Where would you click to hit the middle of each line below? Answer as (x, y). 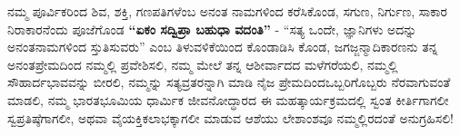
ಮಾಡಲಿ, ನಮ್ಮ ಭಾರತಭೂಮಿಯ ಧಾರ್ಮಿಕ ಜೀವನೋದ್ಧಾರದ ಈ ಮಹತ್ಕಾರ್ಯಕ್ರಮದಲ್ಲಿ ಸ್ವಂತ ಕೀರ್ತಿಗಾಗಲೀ (228, 99)
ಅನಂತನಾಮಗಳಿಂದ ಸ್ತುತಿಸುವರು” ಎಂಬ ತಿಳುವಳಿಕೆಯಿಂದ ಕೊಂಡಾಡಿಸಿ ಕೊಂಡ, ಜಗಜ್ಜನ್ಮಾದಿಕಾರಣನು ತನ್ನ (223, 47)
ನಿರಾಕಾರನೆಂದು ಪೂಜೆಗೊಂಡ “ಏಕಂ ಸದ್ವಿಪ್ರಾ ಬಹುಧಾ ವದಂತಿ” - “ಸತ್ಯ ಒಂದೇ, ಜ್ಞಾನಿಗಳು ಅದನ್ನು (212, 29)
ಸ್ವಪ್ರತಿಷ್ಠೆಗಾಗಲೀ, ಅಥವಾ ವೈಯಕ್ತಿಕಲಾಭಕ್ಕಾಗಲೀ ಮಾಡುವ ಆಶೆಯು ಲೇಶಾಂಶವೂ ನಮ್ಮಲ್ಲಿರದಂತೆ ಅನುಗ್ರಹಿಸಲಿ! (230, 117)
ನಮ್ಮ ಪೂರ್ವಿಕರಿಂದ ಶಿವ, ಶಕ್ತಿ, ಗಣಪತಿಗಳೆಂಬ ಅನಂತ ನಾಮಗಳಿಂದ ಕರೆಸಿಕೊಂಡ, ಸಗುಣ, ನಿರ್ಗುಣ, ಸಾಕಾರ (227, 11)
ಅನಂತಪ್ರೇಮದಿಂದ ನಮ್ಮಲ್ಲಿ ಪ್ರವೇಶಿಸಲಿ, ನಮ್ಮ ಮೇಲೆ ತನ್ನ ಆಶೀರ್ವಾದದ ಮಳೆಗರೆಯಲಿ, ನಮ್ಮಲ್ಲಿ (203, 64)
